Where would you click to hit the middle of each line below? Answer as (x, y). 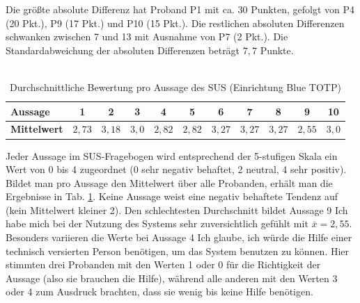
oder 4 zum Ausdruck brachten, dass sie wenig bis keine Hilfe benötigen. (159, 292)
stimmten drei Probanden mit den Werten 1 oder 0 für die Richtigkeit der (163, 264)
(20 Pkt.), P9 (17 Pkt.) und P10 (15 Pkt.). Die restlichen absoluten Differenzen (175, 23)
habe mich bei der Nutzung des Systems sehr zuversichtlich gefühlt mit (157, 223)
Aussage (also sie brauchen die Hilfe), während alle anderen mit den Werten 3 (172, 278)
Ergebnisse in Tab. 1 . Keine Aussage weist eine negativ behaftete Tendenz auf (172, 196)
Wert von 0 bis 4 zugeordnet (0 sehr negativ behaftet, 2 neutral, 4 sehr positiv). (176, 169)
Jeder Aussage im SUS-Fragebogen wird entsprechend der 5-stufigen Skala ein (172, 155)
